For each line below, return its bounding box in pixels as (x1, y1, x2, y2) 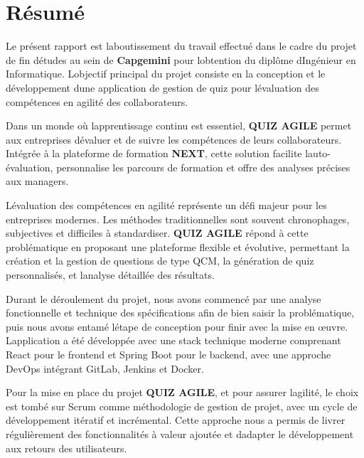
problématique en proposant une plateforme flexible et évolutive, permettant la (6, 239, 350, 254)
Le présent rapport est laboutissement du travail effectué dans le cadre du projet (6, 38, 357, 53)
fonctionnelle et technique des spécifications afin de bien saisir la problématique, (6, 305, 355, 320)
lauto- (305, 146, 331, 161)
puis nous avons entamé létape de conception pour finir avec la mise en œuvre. (6, 319, 348, 334)
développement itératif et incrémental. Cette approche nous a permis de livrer (6, 412, 346, 427)
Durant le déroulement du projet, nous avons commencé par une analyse (6, 291, 321, 306)
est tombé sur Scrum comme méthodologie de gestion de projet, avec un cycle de (6, 398, 358, 413)
